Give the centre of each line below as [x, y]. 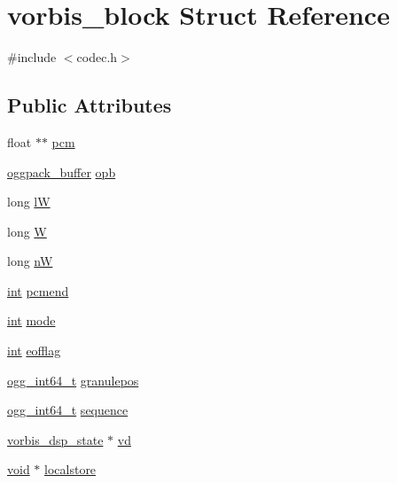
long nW [30, 261]
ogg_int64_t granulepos [73, 380]
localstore [70, 469]
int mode [31, 320]
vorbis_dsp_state [55, 439]
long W [27, 231]
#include [32, 57]
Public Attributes [90, 105]
